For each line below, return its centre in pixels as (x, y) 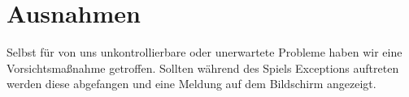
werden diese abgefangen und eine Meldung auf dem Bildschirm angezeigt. (191, 84)
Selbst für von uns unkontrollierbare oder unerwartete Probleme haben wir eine (204, 52)
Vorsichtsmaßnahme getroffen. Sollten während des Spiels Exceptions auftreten (203, 67)
